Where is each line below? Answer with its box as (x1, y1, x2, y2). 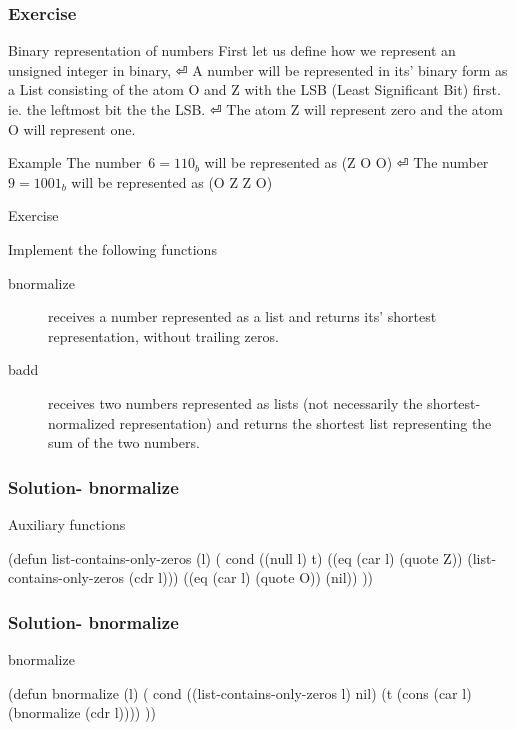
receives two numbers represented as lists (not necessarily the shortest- (48, 392, 481, 413)
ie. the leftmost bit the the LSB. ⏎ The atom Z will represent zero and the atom (8, 99, 503, 119)
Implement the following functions (8, 238, 217, 259)
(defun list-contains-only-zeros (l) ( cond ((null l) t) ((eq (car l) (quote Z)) (8, 547, 463, 568)
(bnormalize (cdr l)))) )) (8, 702, 156, 723)
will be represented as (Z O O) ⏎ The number (204, 152, 489, 173)
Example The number (8, 152, 142, 173)
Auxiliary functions (8, 513, 126, 534)
